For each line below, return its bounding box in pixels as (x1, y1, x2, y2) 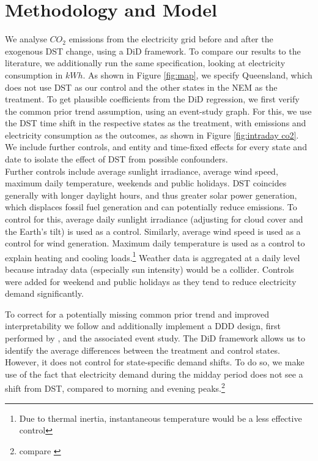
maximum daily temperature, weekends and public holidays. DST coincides (5, 177, 287, 189)
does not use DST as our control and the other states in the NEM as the (5, 80, 278, 93)
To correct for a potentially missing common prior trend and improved (5, 307, 270, 320)
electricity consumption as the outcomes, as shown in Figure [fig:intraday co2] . (5, 128, 299, 141)
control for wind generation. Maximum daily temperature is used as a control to (5, 237, 305, 250)
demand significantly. (5, 287, 84, 300)
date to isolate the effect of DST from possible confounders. (5, 153, 228, 166)
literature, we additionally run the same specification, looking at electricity (5, 56, 286, 69)
